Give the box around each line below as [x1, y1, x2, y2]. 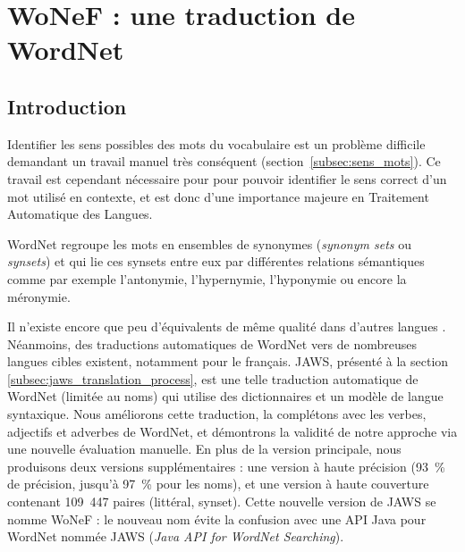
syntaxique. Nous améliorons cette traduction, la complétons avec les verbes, [7, 405, 427, 423]
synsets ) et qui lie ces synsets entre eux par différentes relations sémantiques [7, 252, 425, 271]
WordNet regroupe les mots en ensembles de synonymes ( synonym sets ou [7, 234, 411, 253]
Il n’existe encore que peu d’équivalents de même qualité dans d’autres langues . [7, 317, 446, 336]
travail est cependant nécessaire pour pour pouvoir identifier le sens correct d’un [7, 169, 447, 188]
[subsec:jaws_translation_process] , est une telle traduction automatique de [7, 369, 418, 388]
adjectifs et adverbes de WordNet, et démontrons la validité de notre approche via [7, 422, 458, 440]
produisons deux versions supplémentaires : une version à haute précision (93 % [7, 456, 445, 475]
